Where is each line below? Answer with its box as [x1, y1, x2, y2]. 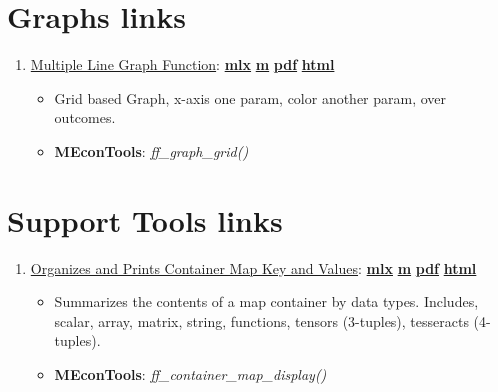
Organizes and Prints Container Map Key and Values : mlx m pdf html [30, 257, 477, 278]
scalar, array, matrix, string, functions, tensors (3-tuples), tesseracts [54, 310, 469, 331]
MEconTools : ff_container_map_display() [54, 364, 327, 384]
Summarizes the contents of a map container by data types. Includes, [54, 291, 479, 312]
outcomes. [54, 107, 116, 128]
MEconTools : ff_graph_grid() [54, 140, 249, 161]
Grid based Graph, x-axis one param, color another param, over [54, 87, 447, 108]
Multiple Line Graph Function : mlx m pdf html [30, 54, 335, 75]
